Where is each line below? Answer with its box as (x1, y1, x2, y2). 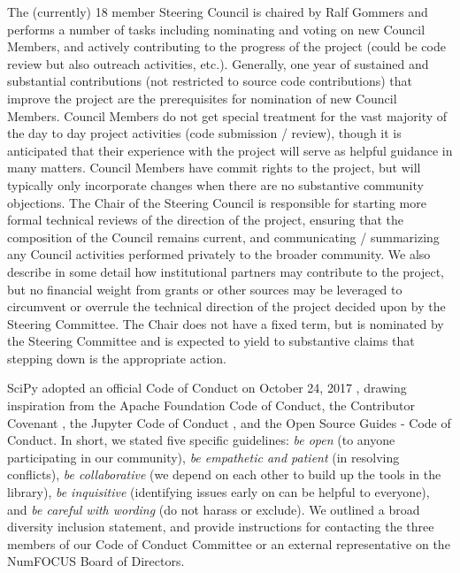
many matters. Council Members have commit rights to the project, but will (7, 158, 421, 177)
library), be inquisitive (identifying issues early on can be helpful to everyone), (7, 483, 430, 501)
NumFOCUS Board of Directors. (7, 552, 185, 570)
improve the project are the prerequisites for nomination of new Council (7, 88, 397, 107)
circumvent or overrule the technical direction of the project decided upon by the (7, 297, 446, 316)
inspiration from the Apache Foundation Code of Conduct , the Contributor (7, 396, 415, 415)
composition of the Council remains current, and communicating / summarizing (7, 227, 440, 246)
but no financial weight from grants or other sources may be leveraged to (7, 279, 402, 298)
